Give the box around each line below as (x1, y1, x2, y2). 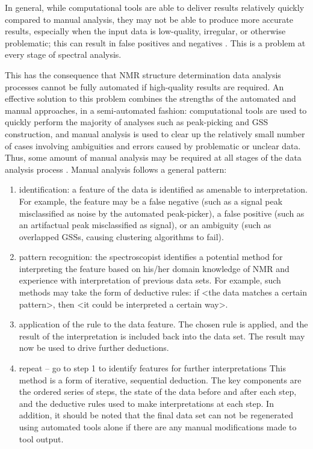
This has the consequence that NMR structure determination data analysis (5, 68, 281, 81)
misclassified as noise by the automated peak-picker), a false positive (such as (19, 206, 305, 219)
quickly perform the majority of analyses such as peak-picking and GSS (5, 116, 268, 128)
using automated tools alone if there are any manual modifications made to (19, 421, 297, 433)
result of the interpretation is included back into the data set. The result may (19, 329, 305, 342)
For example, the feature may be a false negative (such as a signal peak (19, 194, 283, 207)
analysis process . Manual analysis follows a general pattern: (5, 163, 227, 175)
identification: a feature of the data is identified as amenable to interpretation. (19, 183, 308, 196)
